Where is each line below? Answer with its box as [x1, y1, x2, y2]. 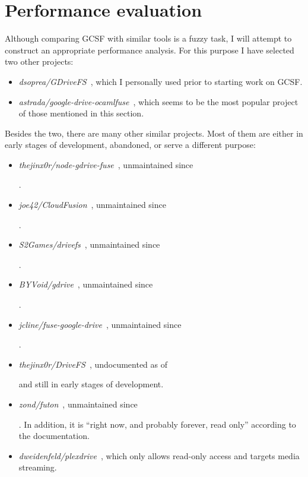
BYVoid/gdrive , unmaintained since [18, 278, 153, 290]
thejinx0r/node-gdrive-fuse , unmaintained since [18, 158, 193, 170]
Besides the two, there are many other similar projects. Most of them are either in [5, 127, 303, 139]
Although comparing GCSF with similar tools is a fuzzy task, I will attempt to [5, 32, 292, 45]
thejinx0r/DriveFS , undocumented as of [18, 358, 168, 370]
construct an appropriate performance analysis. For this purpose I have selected [5, 43, 294, 56]
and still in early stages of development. [18, 378, 164, 390]
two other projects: [5, 55, 74, 68]
